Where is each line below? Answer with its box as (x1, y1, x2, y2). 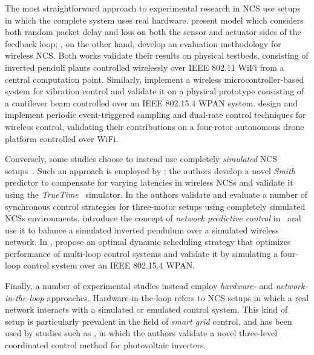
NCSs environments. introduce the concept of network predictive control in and (5, 212, 301, 224)
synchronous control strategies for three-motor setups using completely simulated (5, 200, 306, 212)
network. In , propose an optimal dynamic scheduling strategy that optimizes (5, 235, 291, 248)
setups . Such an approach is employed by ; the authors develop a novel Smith (5, 164, 295, 177)
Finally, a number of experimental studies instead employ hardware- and (5, 279, 273, 292)
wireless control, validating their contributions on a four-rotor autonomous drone (5, 120, 304, 132)
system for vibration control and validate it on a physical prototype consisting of (5, 85, 304, 97)
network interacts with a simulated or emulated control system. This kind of (5, 303, 288, 316)
